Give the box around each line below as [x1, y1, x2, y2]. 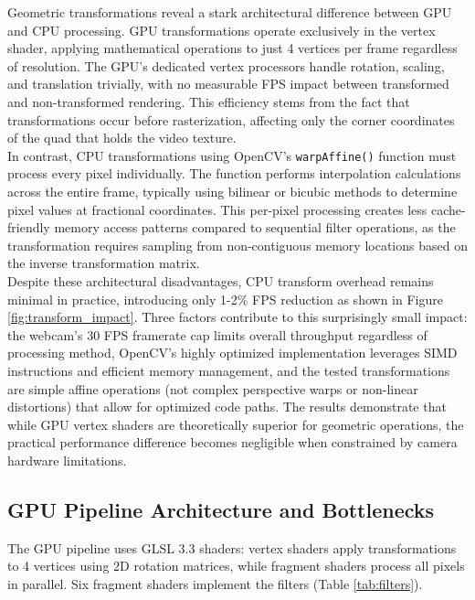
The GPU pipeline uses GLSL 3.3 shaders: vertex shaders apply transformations [7, 538, 457, 557]
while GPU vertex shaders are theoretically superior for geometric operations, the [7, 414, 464, 434]
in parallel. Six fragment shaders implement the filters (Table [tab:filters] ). [7, 573, 423, 593]
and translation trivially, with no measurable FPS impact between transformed [7, 74, 449, 93]
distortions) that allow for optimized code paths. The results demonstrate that [7, 397, 447, 416]
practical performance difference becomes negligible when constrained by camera [7, 433, 458, 452]
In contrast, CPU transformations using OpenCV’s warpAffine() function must [7, 145, 457, 165]
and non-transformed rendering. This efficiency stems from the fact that [7, 91, 410, 111]
